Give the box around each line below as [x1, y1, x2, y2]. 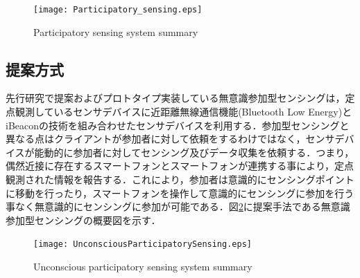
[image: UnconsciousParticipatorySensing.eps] [33, 239, 252, 250]
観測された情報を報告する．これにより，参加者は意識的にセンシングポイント [6, 172, 354, 187]
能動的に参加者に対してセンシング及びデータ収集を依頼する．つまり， [34, 145, 354, 159]
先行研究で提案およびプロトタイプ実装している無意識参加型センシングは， [6, 91, 345, 105]
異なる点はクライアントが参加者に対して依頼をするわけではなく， [6, 131, 306, 146]
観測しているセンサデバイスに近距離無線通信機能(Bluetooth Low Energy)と [15, 104, 352, 119]
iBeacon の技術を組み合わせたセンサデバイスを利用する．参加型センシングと [6, 118, 350, 132]
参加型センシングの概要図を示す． [6, 212, 161, 227]
